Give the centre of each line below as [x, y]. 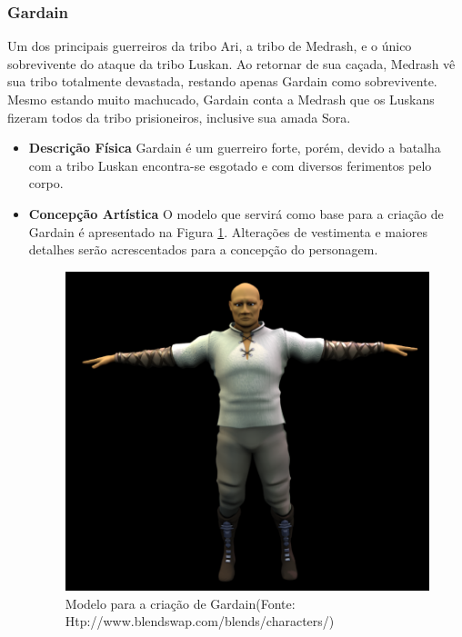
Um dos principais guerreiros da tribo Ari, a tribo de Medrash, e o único [210, 46]
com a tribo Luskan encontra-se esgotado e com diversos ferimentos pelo [230, 165]
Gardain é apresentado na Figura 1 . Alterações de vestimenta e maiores [228, 231]
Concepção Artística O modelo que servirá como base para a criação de [236, 213]
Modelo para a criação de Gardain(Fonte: [180, 603]
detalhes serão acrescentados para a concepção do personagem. [203, 249]
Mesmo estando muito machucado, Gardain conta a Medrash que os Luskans [221, 99]
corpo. [46, 183]
